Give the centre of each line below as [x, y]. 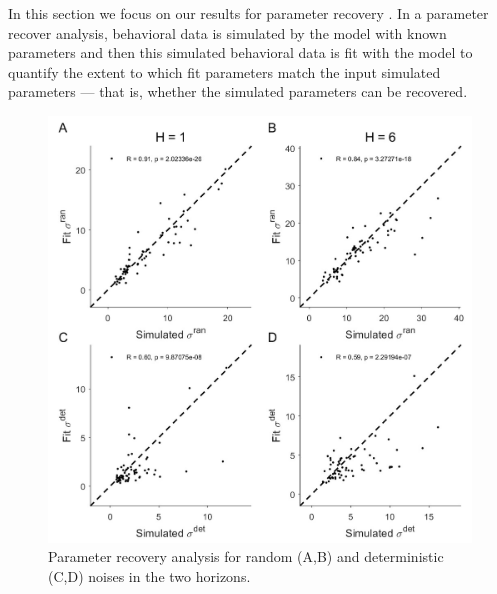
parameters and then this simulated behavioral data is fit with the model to [240, 52]
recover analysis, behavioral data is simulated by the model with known [227, 32]
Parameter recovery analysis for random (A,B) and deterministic [246, 556]
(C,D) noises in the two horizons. [149, 576]
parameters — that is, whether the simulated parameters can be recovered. [238, 91]
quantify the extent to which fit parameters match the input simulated [224, 71]
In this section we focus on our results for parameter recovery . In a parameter [248, 13]
